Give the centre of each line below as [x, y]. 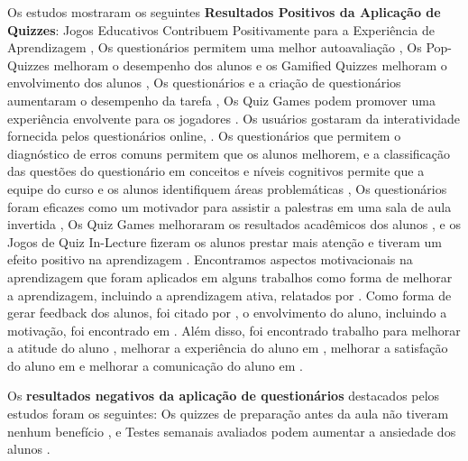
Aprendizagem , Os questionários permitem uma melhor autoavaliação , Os [215, 47]
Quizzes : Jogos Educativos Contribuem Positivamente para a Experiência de [221, 29]
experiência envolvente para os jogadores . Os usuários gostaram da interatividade [234, 118]
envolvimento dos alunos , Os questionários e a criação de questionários [204, 83]
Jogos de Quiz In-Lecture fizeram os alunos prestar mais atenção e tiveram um [225, 241]
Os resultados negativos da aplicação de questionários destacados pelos [224, 396]
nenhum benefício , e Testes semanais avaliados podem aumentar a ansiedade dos [232, 431]
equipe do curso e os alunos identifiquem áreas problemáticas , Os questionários [227, 188]
